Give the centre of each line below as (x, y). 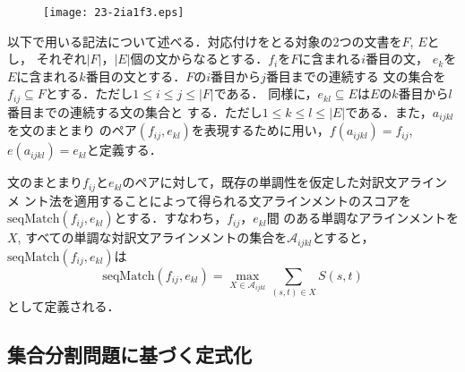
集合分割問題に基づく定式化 (129, 355)
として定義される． (64, 306)
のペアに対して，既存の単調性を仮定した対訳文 (260, 182)
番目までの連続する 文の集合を (356, 76)
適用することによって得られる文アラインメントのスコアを (243, 200)
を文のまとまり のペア (72, 130)
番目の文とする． (136, 76)
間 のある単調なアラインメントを (362, 218)
